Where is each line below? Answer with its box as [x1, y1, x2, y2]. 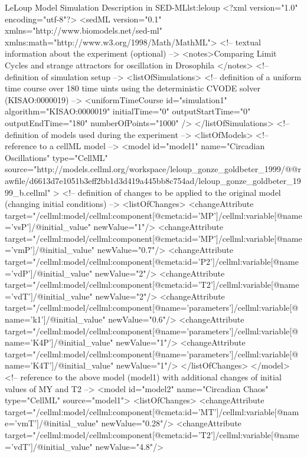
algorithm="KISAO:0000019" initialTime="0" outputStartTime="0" [5, 105, 251, 117]
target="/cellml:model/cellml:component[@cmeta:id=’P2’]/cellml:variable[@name [5, 255, 299, 268]
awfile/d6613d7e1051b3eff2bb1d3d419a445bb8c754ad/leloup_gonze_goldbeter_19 [5, 174, 301, 186]
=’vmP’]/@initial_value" [5, 244, 95, 256]
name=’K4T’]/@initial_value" [5, 359, 114, 371]
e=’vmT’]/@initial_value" [5, 417, 99, 429]
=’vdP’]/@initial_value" [5, 267, 93, 279]
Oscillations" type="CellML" [5, 151, 108, 163]
